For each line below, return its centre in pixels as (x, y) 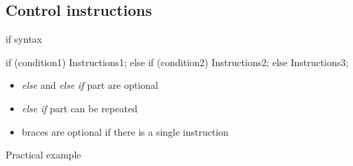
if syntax (24, 39)
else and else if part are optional (90, 85)
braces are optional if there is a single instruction (125, 131)
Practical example (43, 155)
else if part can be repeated (79, 108)
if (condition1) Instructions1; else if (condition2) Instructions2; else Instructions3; (177, 62)
